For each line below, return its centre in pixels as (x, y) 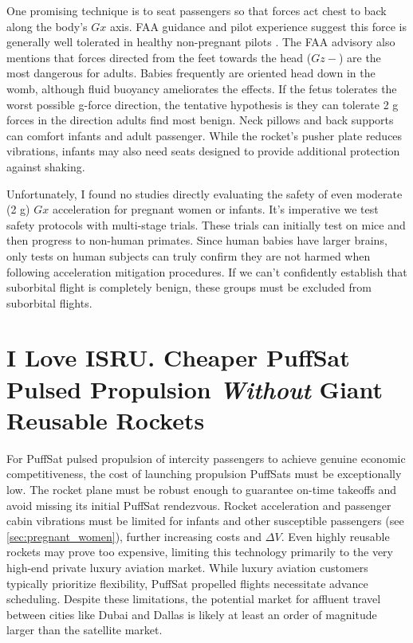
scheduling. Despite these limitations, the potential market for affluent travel (194, 599)
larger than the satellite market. (85, 630)
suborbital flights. (49, 302)
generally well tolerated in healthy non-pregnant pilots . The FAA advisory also (201, 42)
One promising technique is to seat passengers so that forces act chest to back (197, 10)
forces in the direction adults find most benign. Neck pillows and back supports (200, 120)
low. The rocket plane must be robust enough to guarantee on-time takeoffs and (202, 489)
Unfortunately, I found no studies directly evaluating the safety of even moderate (205, 193)
